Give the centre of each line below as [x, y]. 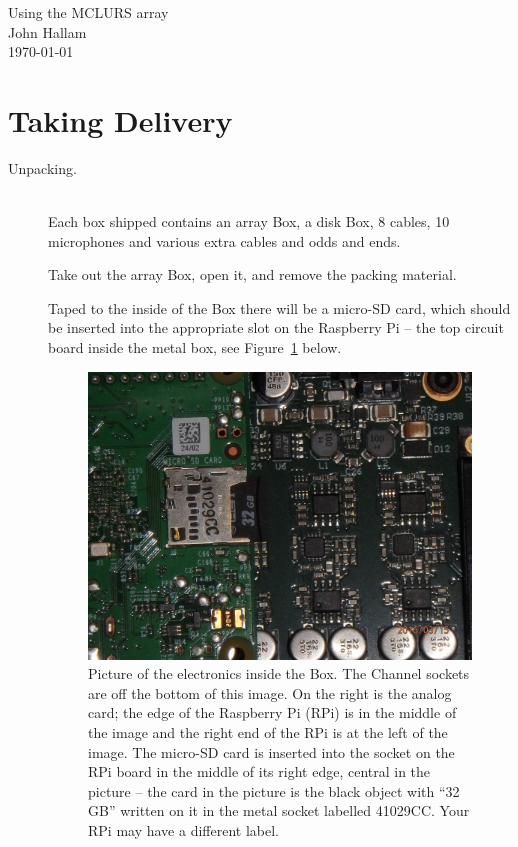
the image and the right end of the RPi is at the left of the [268, 732]
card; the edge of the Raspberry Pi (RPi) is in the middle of [272, 712]
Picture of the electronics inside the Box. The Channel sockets [279, 673]
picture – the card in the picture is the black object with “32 [274, 790]
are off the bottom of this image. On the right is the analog [270, 692]
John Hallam [47, 31]
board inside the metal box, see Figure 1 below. [195, 347]
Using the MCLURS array [88, 12]
